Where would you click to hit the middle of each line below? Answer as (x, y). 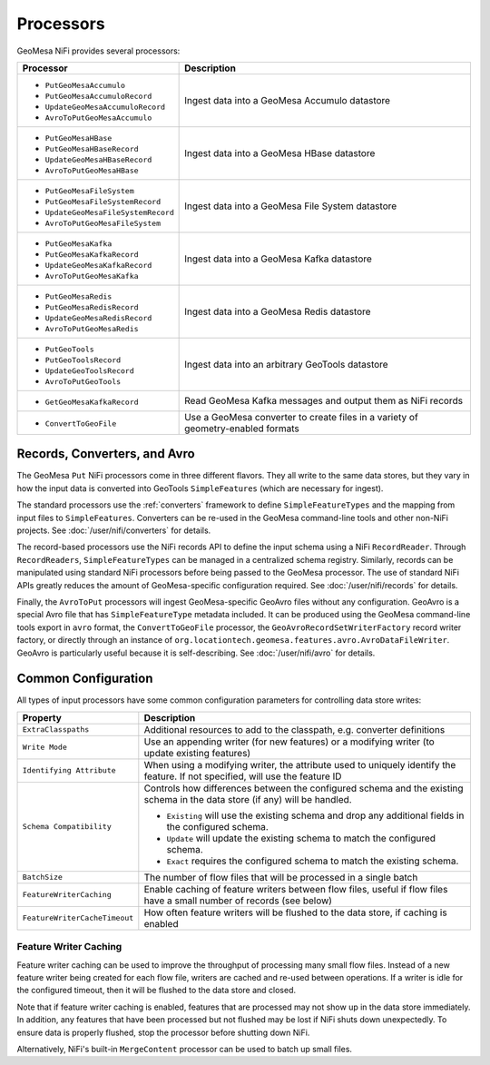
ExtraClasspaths (56, 730)
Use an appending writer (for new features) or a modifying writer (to (289, 742)
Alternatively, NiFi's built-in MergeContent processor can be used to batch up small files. (185, 1049)
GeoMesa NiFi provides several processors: (98, 51)
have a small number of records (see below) (238, 901)
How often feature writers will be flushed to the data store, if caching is (296, 912)
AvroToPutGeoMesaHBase (92, 170)
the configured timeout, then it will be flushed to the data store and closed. (157, 991)
